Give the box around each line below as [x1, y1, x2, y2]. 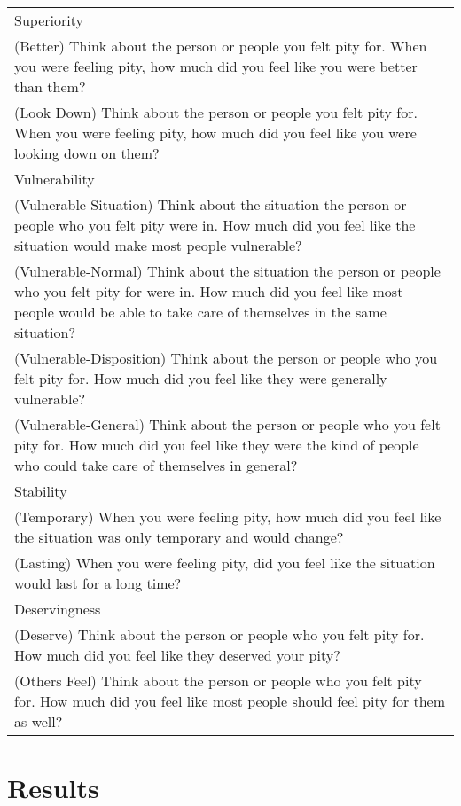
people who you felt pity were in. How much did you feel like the [14, 215, 416, 235]
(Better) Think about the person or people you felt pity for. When [14, 35, 427, 56]
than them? [14, 76, 86, 97]
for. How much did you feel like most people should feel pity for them [14, 691, 446, 711]
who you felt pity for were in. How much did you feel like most [14, 281, 403, 301]
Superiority [14, 10, 83, 30]
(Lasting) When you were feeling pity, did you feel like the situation [14, 552, 435, 573]
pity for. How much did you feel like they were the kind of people [14, 434, 419, 455]
